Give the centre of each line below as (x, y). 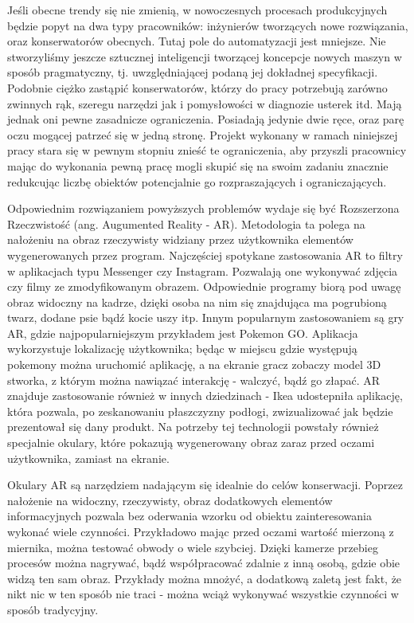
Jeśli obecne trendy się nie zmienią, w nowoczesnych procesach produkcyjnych (197, 10)
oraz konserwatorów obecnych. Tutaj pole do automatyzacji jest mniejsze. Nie (197, 41)
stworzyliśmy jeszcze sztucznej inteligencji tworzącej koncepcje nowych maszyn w (205, 56)
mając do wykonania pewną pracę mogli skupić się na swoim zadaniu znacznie (198, 165)
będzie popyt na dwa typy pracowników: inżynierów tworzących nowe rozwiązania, (208, 25)
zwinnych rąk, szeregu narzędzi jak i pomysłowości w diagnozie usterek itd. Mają (205, 103)
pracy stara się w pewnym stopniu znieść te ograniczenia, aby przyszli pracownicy (207, 150)
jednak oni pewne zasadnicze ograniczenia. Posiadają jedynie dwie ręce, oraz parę (206, 119)
